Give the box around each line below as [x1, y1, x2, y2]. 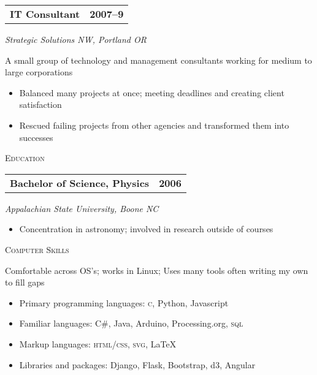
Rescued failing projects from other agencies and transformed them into [19, 118, 289, 131]
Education [5, 151, 45, 164]
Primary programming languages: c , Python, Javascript [19, 296, 229, 309]
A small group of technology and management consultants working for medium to [5, 53, 312, 66]
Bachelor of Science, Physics [10, 175, 150, 190]
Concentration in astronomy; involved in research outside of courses [19, 222, 273, 235]
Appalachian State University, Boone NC [5, 202, 159, 214]
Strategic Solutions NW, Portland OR [5, 33, 147, 45]
